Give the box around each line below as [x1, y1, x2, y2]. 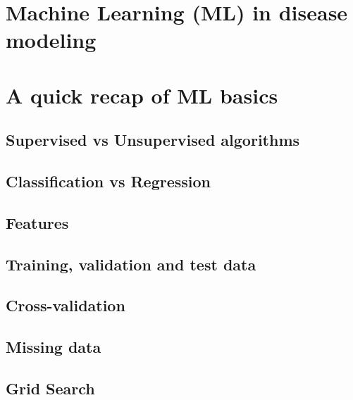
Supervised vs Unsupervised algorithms [6, 129, 300, 151]
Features [6, 211, 69, 233]
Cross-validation [6, 294, 125, 316]
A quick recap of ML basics [6, 80, 278, 109]
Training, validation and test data [6, 253, 256, 275]
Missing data [6, 336, 101, 358]
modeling [6, 25, 97, 54]
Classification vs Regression [6, 170, 211, 192]
